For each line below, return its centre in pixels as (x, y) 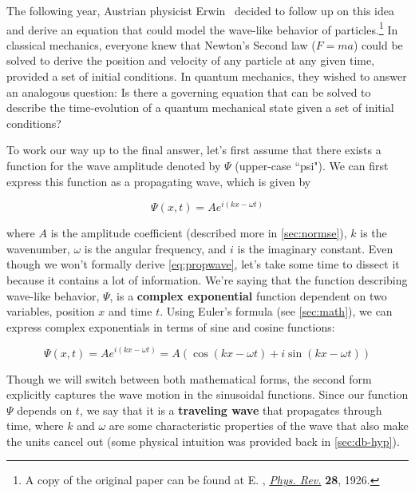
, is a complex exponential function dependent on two (248, 295)
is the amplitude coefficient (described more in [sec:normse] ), (199, 233)
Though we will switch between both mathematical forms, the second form (189, 378)
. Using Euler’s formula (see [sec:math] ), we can (276, 311)
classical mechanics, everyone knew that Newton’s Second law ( (161, 44)
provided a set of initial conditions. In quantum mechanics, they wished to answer (207, 76)
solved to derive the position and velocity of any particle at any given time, (191, 60)
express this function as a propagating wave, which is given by (159, 181)
